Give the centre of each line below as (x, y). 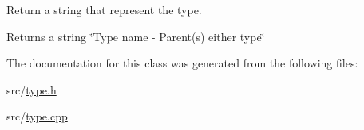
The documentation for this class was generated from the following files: (182, 63)
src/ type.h (32, 89)
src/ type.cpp (37, 116)
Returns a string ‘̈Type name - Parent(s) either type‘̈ (136, 36)
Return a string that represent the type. (104, 10)
